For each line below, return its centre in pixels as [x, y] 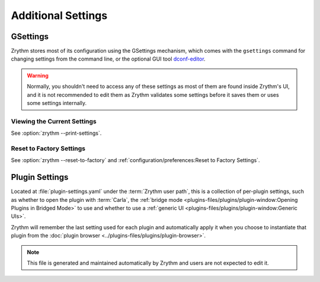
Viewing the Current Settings [54, 121]
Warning [38, 75]
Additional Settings [59, 15]
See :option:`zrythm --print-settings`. [56, 133]
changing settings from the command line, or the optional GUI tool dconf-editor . [108, 59]
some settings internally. [57, 103]
